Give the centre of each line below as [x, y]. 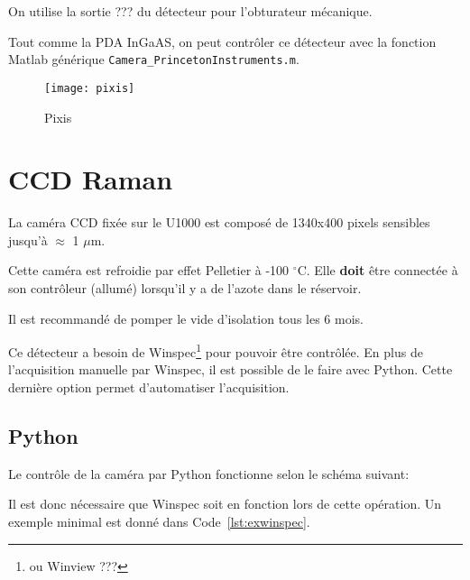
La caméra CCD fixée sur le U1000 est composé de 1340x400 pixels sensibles [219, 222]
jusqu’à [28, 239]
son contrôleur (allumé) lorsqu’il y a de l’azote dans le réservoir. [185, 288]
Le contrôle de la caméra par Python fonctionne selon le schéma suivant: [209, 473]
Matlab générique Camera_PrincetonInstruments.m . [154, 59]
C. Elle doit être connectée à [378, 270]
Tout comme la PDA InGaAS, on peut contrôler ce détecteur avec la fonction [222, 41]
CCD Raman [91, 179]
